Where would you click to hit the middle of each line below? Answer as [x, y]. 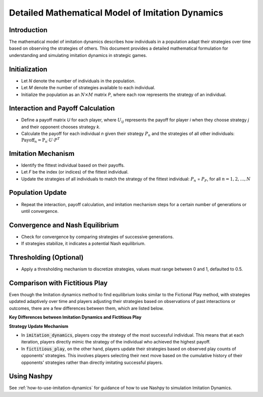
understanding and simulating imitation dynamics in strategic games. [78, 55]
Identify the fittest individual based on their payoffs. [73, 165]
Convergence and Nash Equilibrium [64, 225]
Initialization [28, 69]
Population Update [38, 193]
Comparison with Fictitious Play [58, 283]
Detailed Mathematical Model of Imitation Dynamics [116, 13]
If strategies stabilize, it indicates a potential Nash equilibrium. [83, 244]
